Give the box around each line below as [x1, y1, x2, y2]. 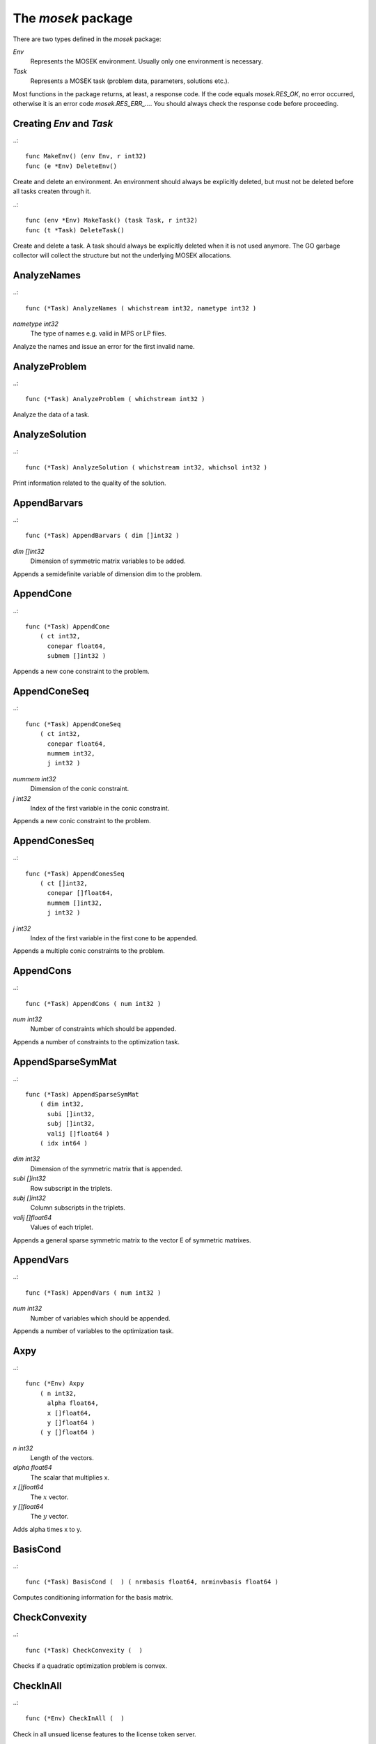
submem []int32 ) [47, 652, 107, 660]
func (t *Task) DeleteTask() [25, 226, 125, 234]
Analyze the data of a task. [13, 410, 90, 419]
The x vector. [30, 1493, 69, 1501]
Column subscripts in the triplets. [30, 1203, 125, 1212]
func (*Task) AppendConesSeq [25, 869, 125, 878]
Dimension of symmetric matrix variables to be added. [30, 557, 186, 565]
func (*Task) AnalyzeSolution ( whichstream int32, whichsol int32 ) [25, 463, 268, 471]
